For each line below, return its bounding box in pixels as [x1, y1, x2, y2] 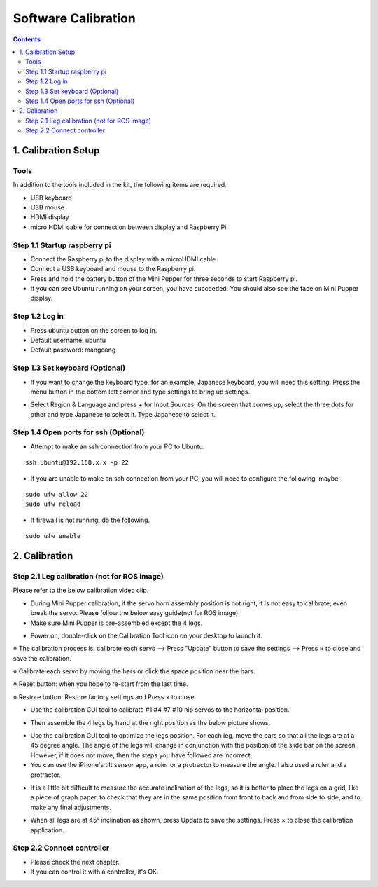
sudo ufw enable [25, 532, 81, 540]
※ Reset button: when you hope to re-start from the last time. [13, 680, 188, 688]
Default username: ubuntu [30, 336, 106, 345]
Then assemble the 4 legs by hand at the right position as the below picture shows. [30, 718, 271, 727]
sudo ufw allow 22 [25, 490, 89, 499]
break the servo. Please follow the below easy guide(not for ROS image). [30, 609, 241, 617]
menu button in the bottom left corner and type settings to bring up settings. [30, 387, 251, 396]
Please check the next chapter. [30, 858, 120, 866]
